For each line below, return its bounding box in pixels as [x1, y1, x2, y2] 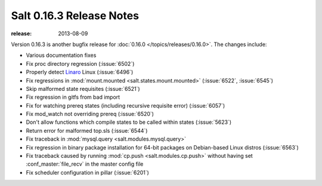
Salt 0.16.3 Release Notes [11, 9, 140, 22]
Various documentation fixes [26, 51, 97, 59]
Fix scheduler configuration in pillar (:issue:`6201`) [26, 169, 149, 176]
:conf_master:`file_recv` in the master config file [26, 160, 144, 167]
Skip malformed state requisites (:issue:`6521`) [26, 85, 140, 92]
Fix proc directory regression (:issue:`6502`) [26, 60, 135, 67]
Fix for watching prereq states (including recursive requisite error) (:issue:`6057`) [26, 102, 225, 109]
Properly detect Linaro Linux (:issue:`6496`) [26, 69, 134, 76]
